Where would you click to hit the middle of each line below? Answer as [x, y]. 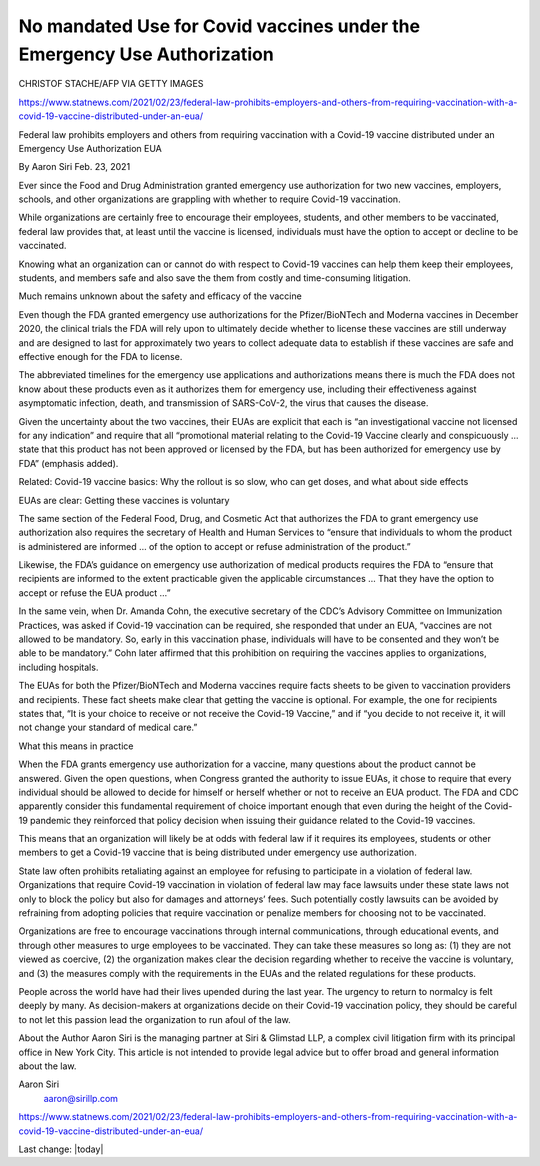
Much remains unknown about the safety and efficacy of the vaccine [160, 296]
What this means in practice [76, 746]
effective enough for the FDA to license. [100, 356]
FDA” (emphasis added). [68, 463]
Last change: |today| [61, 1149]
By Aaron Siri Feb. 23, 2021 [74, 167]
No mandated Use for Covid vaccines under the [219, 26]
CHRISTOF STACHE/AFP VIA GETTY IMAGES [111, 84]
